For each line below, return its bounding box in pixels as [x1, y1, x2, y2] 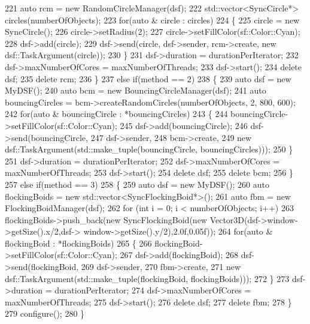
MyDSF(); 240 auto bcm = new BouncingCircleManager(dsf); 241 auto [5, 84, 266, 97]
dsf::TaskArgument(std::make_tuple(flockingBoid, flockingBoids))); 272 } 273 [5, 272, 290, 284]
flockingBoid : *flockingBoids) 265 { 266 [5, 236, 152, 249]
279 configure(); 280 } [5, 307, 85, 320]
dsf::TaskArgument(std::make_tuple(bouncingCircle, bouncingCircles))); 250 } [5, 143, 293, 155]
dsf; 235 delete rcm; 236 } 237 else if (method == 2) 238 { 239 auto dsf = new [5, 72, 291, 85]
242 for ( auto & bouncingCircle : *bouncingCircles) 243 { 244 [5, 107, 228, 120]
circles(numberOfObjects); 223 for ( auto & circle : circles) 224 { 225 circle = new [5, 13, 300, 26]
